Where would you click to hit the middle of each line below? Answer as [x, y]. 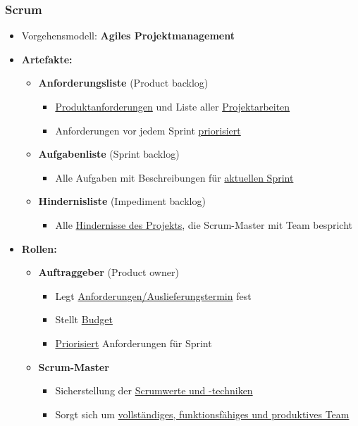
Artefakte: [47, 59]
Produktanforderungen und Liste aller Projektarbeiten [173, 106]
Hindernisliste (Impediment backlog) [122, 201]
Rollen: [39, 248]
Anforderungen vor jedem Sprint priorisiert [148, 130]
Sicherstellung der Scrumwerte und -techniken [154, 390]
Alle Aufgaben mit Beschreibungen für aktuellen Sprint [174, 177]
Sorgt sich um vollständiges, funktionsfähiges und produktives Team [202, 414]
